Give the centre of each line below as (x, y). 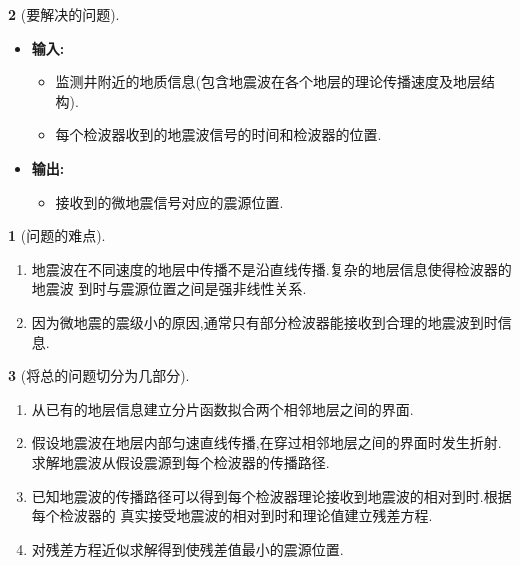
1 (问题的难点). (57, 235)
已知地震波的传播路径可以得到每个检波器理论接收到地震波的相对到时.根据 (271, 495)
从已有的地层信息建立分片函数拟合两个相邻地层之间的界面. (222, 408)
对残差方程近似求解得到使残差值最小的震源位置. (187, 548)
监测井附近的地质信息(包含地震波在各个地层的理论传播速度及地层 (268, 81)
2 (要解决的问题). (64, 14)
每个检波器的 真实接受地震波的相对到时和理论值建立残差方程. (232, 515)
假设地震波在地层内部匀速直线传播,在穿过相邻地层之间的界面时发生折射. (266, 442)
